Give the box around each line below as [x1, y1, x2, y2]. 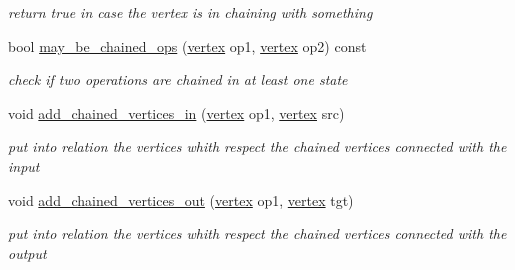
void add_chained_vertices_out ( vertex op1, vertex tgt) [8, 189, 354, 210]
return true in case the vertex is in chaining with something [8, 2, 373, 22]
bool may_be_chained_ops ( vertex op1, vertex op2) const [8, 35, 367, 56]
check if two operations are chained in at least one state [8, 69, 348, 90]
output [8, 242, 47, 263]
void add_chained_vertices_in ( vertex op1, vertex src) [8, 102, 345, 123]
